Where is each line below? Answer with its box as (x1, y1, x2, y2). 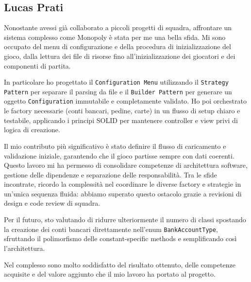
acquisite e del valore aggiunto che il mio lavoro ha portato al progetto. (4, 269, 216, 279)
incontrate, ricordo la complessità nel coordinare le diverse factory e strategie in (4, 179, 241, 189)
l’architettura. (4, 243, 45, 253)
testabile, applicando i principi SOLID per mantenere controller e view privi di (4, 115, 238, 125)
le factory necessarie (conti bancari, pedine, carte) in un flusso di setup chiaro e (4, 106, 240, 116)
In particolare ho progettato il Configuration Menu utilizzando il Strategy (4, 77, 229, 87)
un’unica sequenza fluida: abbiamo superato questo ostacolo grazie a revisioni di (4, 188, 242, 198)
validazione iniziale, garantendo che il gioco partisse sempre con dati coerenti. (4, 150, 234, 160)
